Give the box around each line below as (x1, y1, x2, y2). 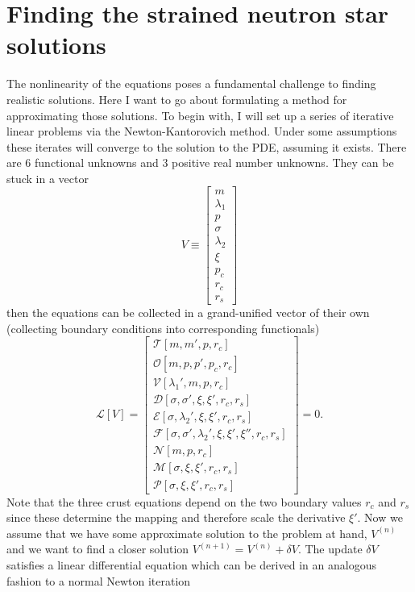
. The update (297, 540, 363, 557)
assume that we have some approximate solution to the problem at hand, (6, 524, 367, 541)
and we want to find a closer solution (6, 540, 189, 557)
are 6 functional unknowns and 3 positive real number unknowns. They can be (6, 154, 394, 171)
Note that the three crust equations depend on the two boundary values (6, 493, 362, 510)
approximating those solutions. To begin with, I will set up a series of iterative (6, 106, 394, 123)
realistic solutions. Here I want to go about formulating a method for (6, 90, 347, 107)
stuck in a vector (6, 169, 89, 186)
